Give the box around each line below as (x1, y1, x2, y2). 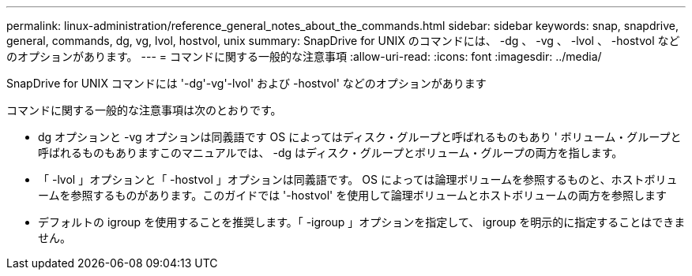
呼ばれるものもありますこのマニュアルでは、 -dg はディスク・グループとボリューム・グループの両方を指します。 (38, 146, 623, 159)
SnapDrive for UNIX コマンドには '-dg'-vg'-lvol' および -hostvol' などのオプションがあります (6, 76, 487, 90)
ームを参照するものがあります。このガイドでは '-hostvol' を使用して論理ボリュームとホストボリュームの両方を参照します (38, 188, 667, 202)
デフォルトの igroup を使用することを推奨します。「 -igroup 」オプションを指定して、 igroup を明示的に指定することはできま (38, 215, 686, 229)
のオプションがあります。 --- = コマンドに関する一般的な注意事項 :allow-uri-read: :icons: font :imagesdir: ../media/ (6, 50, 602, 63)
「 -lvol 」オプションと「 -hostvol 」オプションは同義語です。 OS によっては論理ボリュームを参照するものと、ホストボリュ (38, 173, 678, 186)
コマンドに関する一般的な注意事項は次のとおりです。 (6, 103, 282, 117)
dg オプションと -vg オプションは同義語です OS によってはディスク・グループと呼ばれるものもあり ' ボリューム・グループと (38, 130, 682, 144)
